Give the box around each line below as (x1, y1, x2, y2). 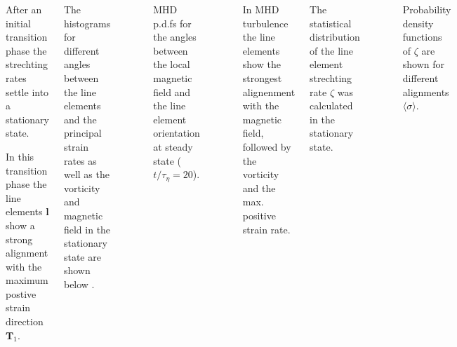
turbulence (242, 15, 289, 30)
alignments (402, 84, 449, 99)
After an (6, 2, 42, 16)
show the (242, 57, 281, 72)
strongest (242, 70, 282, 85)
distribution (310, 29, 360, 44)
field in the (63, 222, 111, 236)
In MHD (242, 2, 279, 16)
